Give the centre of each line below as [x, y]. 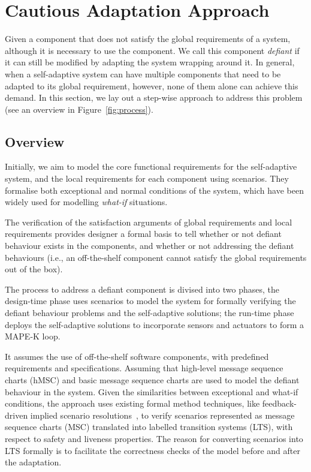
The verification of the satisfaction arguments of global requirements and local [149, 222]
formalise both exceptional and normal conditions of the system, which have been [154, 190]
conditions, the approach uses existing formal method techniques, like [132, 403]
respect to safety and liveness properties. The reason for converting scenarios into [154, 438]
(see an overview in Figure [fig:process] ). [79, 109]
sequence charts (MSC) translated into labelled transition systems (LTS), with [149, 427]
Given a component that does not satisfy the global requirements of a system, [148, 39]
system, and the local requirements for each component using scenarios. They [147, 178]
